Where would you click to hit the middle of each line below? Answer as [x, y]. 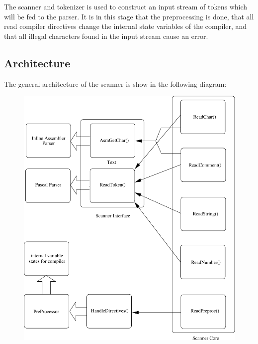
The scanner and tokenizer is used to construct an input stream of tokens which [126, 6]
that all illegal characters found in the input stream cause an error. [106, 36]
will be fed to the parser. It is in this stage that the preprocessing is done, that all [129, 16]
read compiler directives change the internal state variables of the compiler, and [126, 26]
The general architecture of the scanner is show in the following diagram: [115, 84]
